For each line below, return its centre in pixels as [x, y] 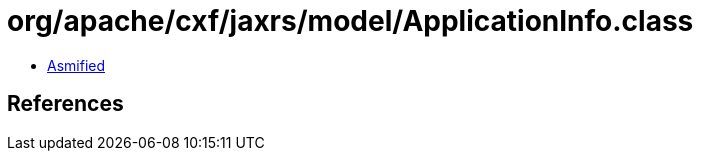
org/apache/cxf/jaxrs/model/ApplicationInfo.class [350, 21]
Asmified [76, 65]
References [65, 104]
